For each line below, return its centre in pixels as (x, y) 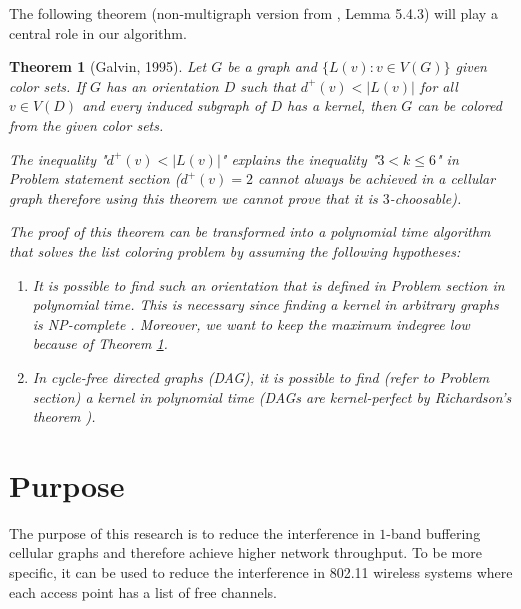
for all (438, 85)
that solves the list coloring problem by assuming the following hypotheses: (235, 250)
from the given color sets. (86, 124)
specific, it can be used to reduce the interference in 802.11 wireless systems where (261, 572)
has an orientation (162, 85)
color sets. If (47, 85)
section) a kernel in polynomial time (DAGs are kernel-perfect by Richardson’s (272, 396)
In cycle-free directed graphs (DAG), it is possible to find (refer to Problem (261, 376)
